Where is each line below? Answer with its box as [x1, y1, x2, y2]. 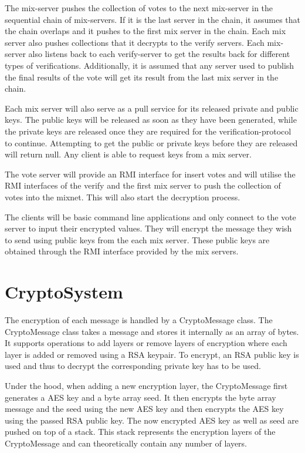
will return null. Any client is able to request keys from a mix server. [5, 148, 252, 160]
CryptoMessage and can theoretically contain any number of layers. [5, 437, 247, 449]
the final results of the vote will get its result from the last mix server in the [5, 71, 279, 83]
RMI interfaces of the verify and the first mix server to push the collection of [5, 179, 281, 192]
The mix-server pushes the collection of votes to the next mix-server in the [5, 2, 273, 14]
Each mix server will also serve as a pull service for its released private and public [5, 102, 299, 114]
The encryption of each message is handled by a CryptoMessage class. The [5, 314, 273, 326]
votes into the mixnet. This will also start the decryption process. [5, 190, 240, 203]
